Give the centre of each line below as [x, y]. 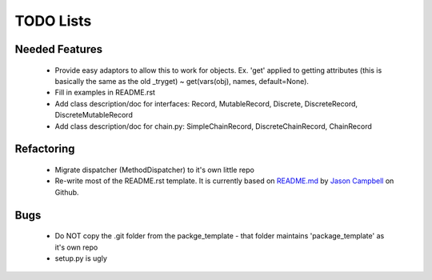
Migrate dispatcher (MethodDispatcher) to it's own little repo [155, 170]
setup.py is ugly [81, 258]
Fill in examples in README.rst [105, 93]
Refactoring [45, 149]
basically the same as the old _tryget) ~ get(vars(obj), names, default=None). [182, 81]
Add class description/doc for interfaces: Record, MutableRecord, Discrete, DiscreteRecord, [206, 103]
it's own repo [76, 247]
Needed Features [59, 49]
